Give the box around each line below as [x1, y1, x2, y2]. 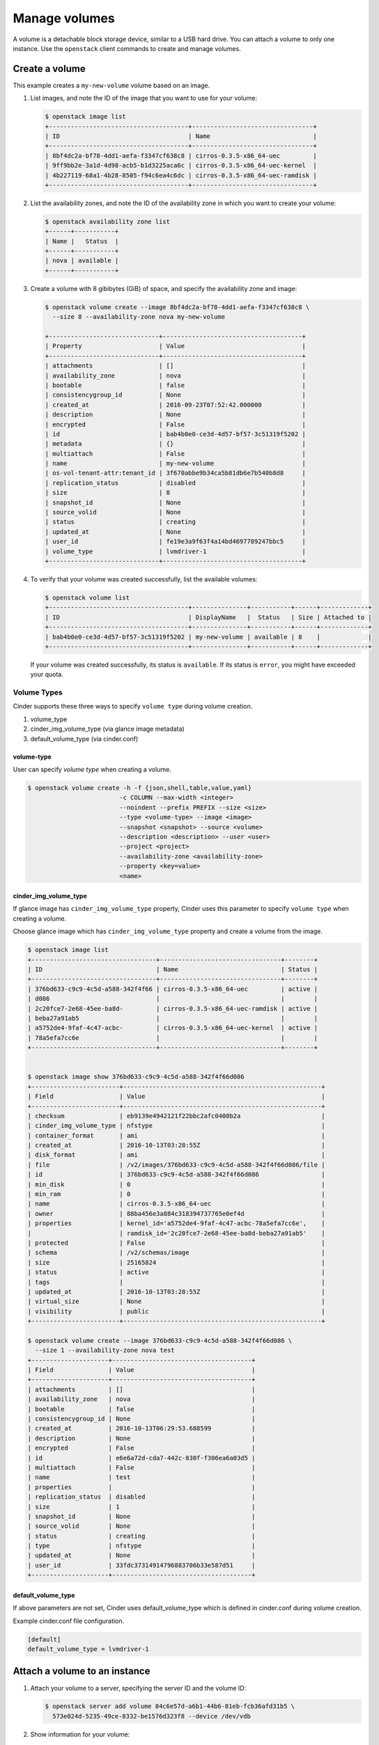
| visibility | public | [27, 1307, 325, 1315]
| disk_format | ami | [27, 1151, 325, 1159]
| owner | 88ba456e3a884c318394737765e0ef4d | [27, 1210, 325, 1217]
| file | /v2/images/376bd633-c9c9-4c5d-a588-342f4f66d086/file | [27, 1161, 325, 1168]
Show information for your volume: [30, 1730, 130, 1738]
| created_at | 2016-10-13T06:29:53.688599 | [27, 1425, 256, 1432]
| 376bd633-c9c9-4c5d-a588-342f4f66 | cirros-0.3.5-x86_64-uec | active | [27, 985, 318, 993]
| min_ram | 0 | [27, 1190, 325, 1198]
